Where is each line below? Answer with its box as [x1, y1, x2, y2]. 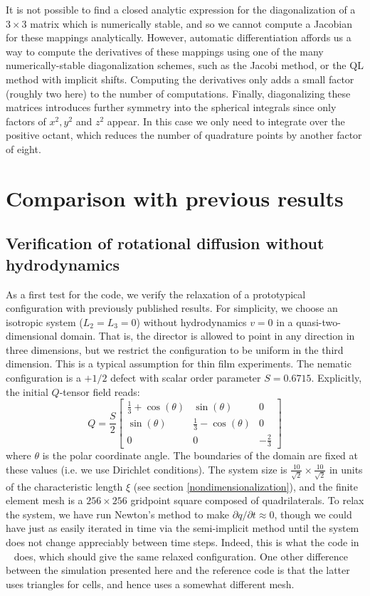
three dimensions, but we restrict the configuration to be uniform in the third [6, 342, 344, 357]
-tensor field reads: [59, 384, 140, 399]
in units [329, 461, 363, 476]
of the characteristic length [6, 479, 123, 493]
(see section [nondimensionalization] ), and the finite [133, 479, 359, 493]
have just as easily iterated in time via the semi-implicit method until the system [6, 521, 359, 535]
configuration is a [6, 370, 81, 385]
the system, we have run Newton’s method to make [6, 506, 230, 521]
